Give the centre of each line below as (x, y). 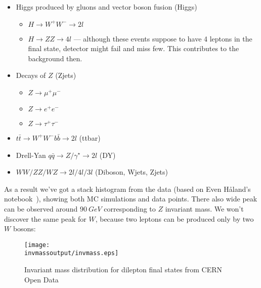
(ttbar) (90, 137)
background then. (55, 58)
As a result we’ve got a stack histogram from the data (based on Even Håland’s (127, 189)
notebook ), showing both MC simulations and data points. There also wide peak (131, 199)
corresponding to (130, 208)
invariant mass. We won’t (204, 208)
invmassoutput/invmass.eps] (72, 253)
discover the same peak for (45, 218)
